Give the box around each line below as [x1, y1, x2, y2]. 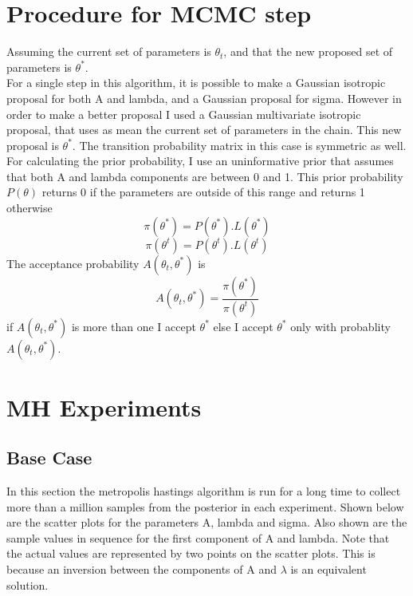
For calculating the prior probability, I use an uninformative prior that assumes [6, 152, 394, 169]
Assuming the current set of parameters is [6, 43, 211, 60]
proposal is [6, 136, 59, 153]
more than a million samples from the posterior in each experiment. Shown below [6, 498, 404, 515]
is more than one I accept [71, 318, 196, 334]
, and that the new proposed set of [223, 43, 393, 60]
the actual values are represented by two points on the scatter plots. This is [6, 545, 376, 562]
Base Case [6, 445, 92, 470]
